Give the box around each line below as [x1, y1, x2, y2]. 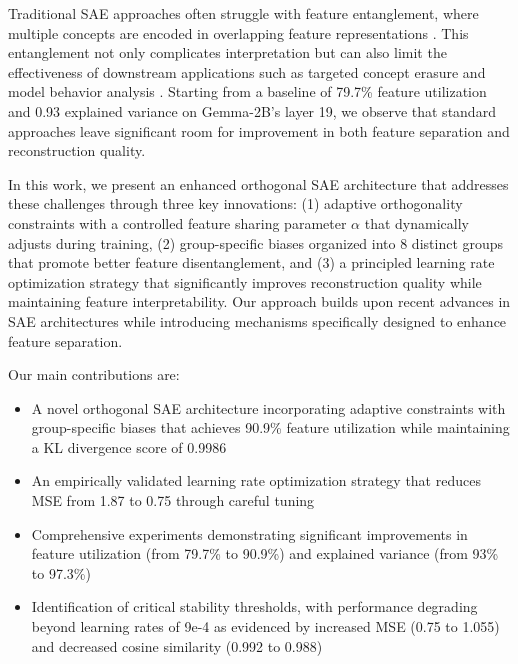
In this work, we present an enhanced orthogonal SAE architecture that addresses [8, 173, 509, 194]
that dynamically [364, 212, 469, 233]
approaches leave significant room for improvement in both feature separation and [8, 120, 510, 141]
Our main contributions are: [8, 364, 180, 385]
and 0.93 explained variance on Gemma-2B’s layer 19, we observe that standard [8, 100, 496, 121]
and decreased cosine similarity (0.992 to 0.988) [31, 635, 323, 656]
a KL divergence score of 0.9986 [31, 436, 227, 457]
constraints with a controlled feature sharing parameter [8, 212, 347, 233]
